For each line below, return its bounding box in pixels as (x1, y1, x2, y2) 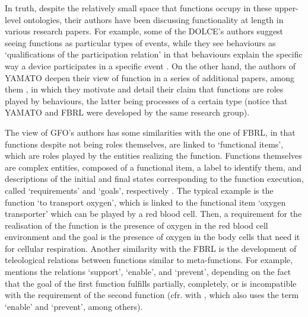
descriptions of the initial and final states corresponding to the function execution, (5, 172, 304, 185)
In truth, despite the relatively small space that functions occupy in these (5, 2, 272, 14)
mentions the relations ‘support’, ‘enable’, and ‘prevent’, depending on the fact (5, 265, 291, 278)
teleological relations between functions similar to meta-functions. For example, (5, 254, 293, 266)
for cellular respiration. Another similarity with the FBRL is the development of (5, 242, 297, 254)
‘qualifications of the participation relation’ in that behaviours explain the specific (5, 48, 303, 60)
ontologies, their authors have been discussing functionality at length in (23, 13, 284, 25)
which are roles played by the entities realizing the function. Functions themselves (5, 149, 302, 162)
